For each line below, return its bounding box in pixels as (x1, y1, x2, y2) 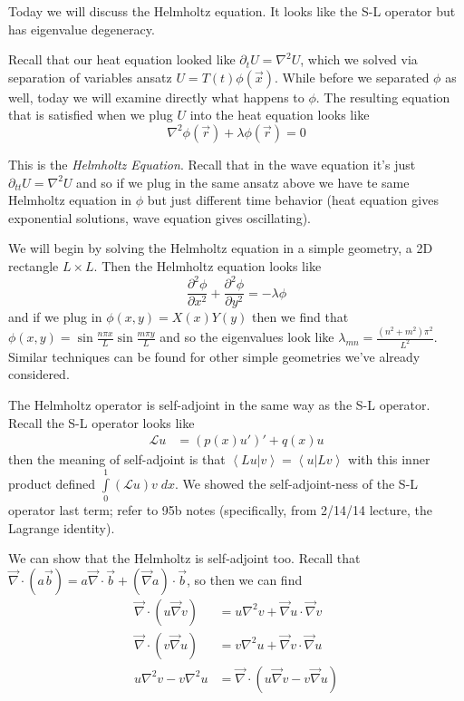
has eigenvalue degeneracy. (8, 19, 155, 38)
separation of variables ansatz (8, 67, 172, 86)
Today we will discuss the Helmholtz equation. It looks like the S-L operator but (8, 2, 456, 20)
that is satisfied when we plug (8, 105, 173, 124)
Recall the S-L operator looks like (8, 413, 195, 432)
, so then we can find (186, 570, 303, 589)
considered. (8, 365, 70, 384)
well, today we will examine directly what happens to (8, 87, 304, 106)
